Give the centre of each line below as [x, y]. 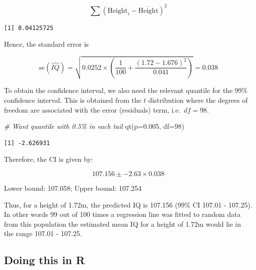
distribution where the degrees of [198, 100]
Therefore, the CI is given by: [49, 159]
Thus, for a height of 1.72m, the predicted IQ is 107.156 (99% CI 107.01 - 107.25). [128, 204]
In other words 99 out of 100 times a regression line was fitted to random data [122, 214]
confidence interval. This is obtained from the [73, 100]
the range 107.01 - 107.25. [43, 233]
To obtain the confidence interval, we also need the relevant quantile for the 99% [126, 90]
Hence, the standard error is [46, 44]
